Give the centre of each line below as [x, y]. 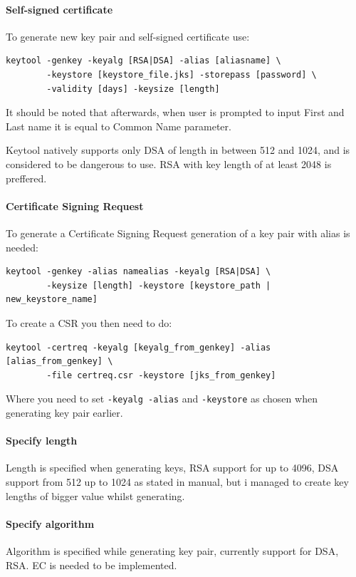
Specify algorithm [50, 523]
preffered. [26, 178]
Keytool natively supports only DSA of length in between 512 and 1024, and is [178, 150]
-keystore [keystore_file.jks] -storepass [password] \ [182, 74]
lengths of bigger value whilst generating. [95, 495]
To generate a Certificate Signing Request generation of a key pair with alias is [178, 233]
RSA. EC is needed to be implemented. [91, 565]
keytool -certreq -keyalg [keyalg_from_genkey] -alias [138, 347]
